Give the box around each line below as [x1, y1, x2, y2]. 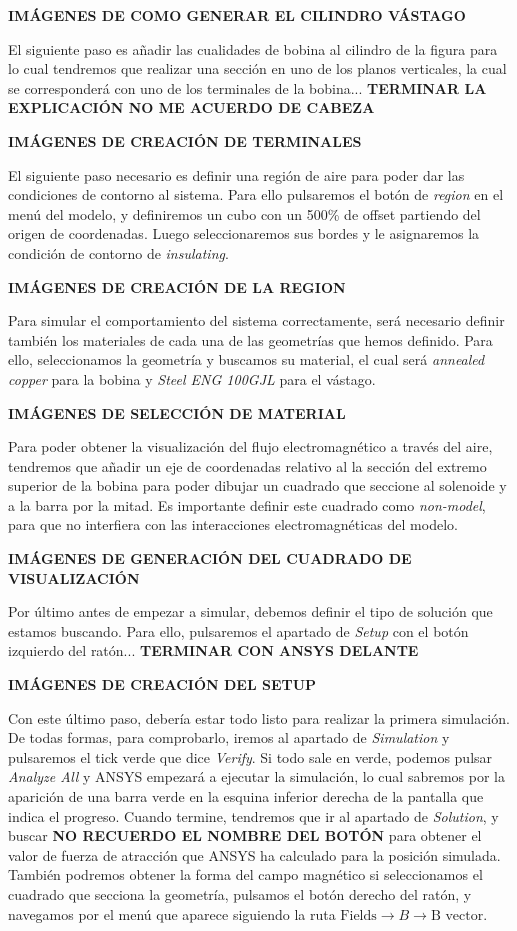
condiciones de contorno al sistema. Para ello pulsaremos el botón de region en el [8, 184, 504, 205]
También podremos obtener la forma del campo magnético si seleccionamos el [8, 864, 483, 885]
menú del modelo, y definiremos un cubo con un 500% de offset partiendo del [8, 203, 481, 224]
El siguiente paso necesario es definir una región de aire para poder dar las [8, 164, 465, 185]
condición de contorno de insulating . [8, 242, 229, 263]
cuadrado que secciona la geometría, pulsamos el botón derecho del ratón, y [8, 883, 472, 904]
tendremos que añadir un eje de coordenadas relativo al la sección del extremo [8, 455, 487, 476]
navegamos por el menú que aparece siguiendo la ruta [8, 903, 336, 924]
